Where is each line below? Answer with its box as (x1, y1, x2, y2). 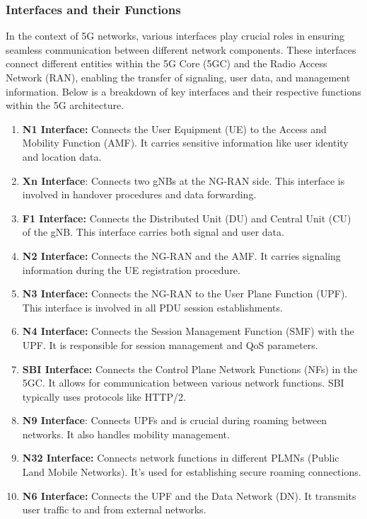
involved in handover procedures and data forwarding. (22, 187, 257, 202)
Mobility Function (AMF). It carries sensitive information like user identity (22, 135, 349, 150)
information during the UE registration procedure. (22, 262, 240, 277)
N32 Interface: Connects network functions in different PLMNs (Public (22, 450, 339, 465)
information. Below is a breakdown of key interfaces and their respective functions (6, 84, 361, 98)
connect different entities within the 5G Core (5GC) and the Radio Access (6, 56, 327, 71)
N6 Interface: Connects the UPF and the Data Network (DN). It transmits (22, 488, 356, 503)
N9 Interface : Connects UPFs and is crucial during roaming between (22, 413, 327, 428)
